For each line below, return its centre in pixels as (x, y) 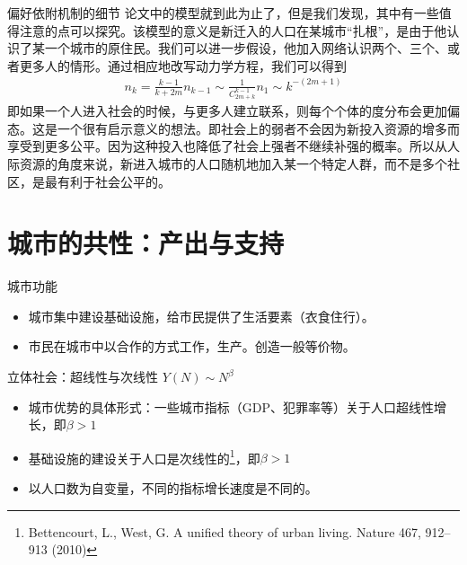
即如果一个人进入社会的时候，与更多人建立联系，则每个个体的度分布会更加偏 (233, 111)
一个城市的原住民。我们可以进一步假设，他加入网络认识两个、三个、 (246, 48)
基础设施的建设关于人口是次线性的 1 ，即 (144, 456)
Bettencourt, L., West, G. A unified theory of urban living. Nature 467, (225, 531)
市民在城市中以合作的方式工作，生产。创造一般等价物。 (192, 346)
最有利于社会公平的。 (107, 181)
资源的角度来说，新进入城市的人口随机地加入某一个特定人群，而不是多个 (233, 163)
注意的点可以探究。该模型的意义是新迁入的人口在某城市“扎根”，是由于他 (233, 30)
